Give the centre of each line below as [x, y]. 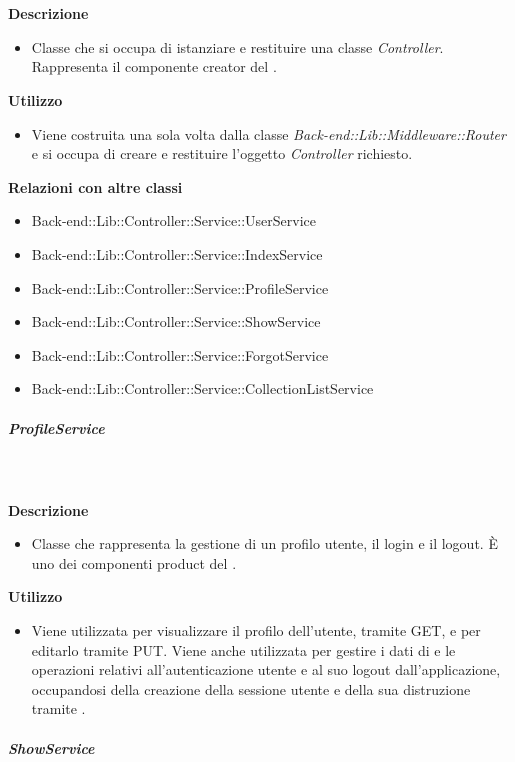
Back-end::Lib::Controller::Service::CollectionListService [202, 388]
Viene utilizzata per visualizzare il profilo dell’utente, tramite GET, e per [256, 630]
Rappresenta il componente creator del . [154, 66]
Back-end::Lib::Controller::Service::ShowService [176, 321]
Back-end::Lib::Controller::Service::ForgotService [180, 354]
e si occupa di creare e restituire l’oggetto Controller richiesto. [222, 153]
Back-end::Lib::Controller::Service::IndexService [177, 253]
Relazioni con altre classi [95, 186]
